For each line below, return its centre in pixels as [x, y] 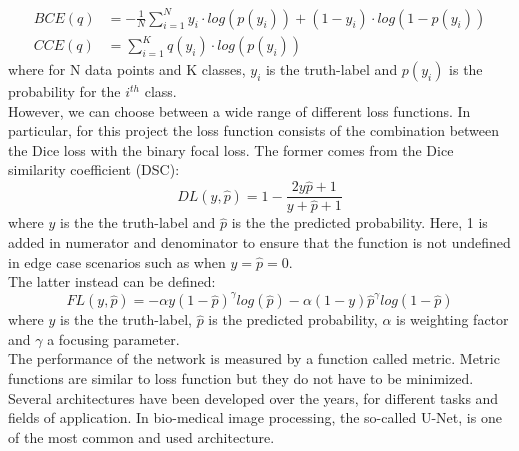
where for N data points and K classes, [127, 69]
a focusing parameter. [113, 338]
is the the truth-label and [138, 222]
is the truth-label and [331, 69]
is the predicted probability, [293, 319]
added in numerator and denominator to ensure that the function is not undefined [259, 241]
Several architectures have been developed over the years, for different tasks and [253, 397]
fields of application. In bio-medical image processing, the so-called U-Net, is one [255, 417]
